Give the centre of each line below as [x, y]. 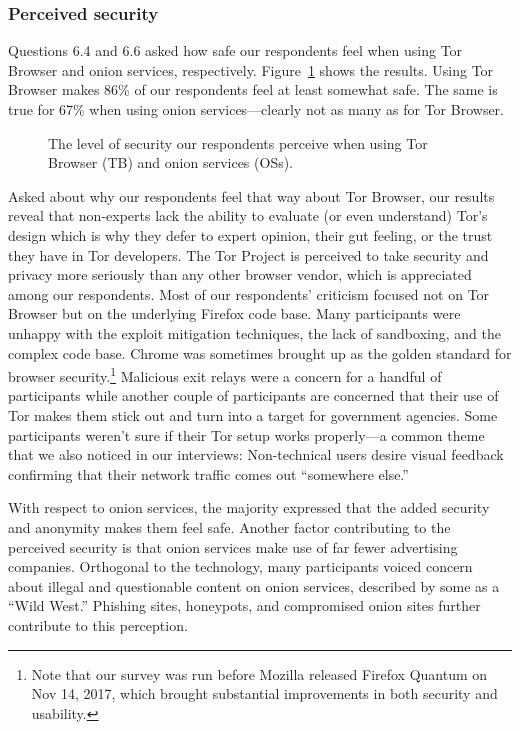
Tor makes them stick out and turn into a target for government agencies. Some [253, 414]
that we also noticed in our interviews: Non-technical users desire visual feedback [256, 454]
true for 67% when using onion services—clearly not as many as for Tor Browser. [256, 109]
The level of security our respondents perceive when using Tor [238, 142]
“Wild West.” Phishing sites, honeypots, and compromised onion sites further [244, 605]
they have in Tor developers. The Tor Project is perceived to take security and [248, 254]
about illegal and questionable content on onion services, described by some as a [254, 585]
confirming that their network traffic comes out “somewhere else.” [208, 473]
